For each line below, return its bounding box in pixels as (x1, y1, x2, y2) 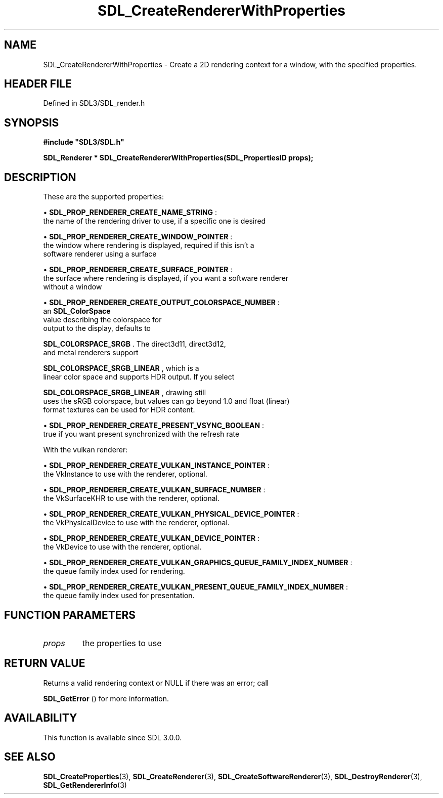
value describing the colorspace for (43, 315, 162, 324)
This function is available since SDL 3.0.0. (43, 733, 182, 742)
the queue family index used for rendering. (43, 567, 185, 576)
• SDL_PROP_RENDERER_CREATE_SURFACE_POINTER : (43, 265, 233, 274)
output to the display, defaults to (43, 324, 151, 333)
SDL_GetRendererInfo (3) (43, 780, 127, 789)
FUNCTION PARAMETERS (4, 608, 136, 621)
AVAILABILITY (4, 711, 77, 725)
